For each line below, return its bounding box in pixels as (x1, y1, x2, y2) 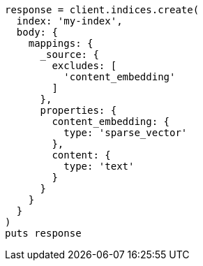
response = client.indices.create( (5, 4, 200, 15)
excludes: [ (52, 60, 117, 71)
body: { (16, 27, 58, 38)
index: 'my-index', (16, 15, 123, 27)
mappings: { (28, 38, 93, 49)
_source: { (40, 49, 99, 60)
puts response (5, 228, 82, 239)
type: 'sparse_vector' (63, 127, 188, 138)
